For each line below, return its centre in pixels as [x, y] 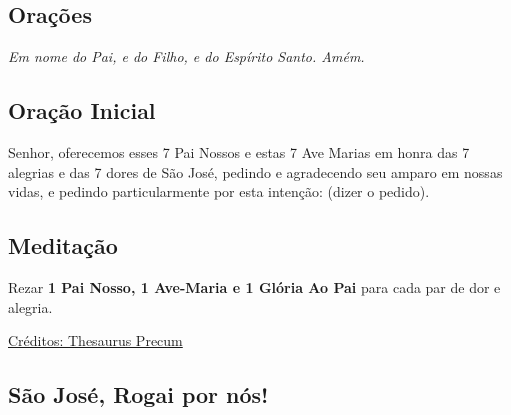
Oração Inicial [82, 110]
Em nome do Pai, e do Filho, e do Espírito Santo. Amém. [186, 56]
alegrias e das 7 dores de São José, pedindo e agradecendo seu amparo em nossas [255, 171]
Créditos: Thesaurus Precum [95, 340]
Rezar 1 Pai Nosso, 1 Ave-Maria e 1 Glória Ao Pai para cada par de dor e [254, 286]
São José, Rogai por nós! [138, 394]
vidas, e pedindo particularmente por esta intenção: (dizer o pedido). [219, 191]
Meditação [63, 245]
